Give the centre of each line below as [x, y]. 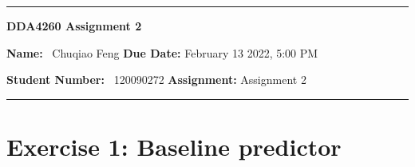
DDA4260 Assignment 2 [74, 26]
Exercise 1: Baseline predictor [174, 146]
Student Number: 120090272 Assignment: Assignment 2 [156, 80]
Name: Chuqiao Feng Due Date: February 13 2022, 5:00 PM [162, 52]
